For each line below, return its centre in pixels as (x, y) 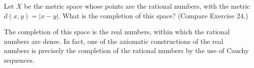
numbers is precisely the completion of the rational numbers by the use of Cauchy (127, 50)
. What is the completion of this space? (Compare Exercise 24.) (153, 15)
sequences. (19, 60)
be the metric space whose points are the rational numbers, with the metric (137, 6)
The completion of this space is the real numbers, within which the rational (117, 32)
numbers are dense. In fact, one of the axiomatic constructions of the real (114, 41)
